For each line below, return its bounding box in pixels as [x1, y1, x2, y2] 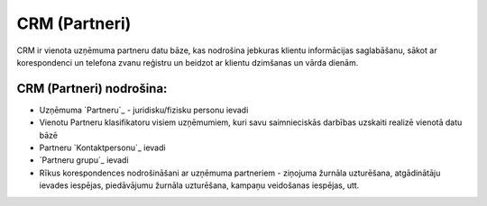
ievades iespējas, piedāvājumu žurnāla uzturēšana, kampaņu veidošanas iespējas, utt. [39, 180, 360, 191]
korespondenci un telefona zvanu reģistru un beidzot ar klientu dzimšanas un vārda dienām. [16, 57, 359, 67]
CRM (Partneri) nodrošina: [16, 81, 168, 96]
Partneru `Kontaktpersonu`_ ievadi [39, 142, 166, 153]
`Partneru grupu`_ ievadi [39, 155, 130, 166]
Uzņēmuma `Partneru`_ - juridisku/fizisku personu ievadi [39, 104, 249, 115]
